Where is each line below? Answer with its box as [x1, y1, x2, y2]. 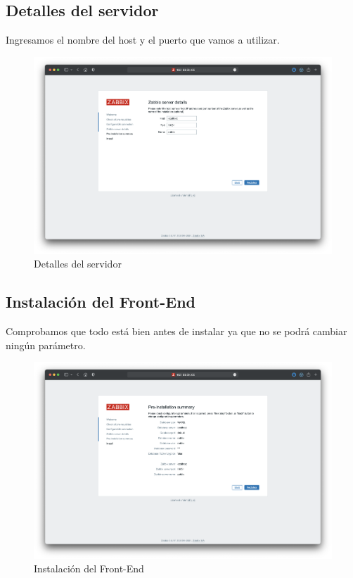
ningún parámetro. [6, 337, 86, 352]
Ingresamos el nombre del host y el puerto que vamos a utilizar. [6, 32, 280, 47]
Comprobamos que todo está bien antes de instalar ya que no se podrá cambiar [6, 323, 347, 338]
